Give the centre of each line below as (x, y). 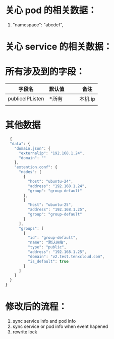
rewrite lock (25, 331)
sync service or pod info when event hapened (60, 326)
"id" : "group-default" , (53, 238)
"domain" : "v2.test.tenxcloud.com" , (66, 257)
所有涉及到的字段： (45, 72)
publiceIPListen (26, 99)
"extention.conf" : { (36, 167)
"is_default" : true (48, 261)
